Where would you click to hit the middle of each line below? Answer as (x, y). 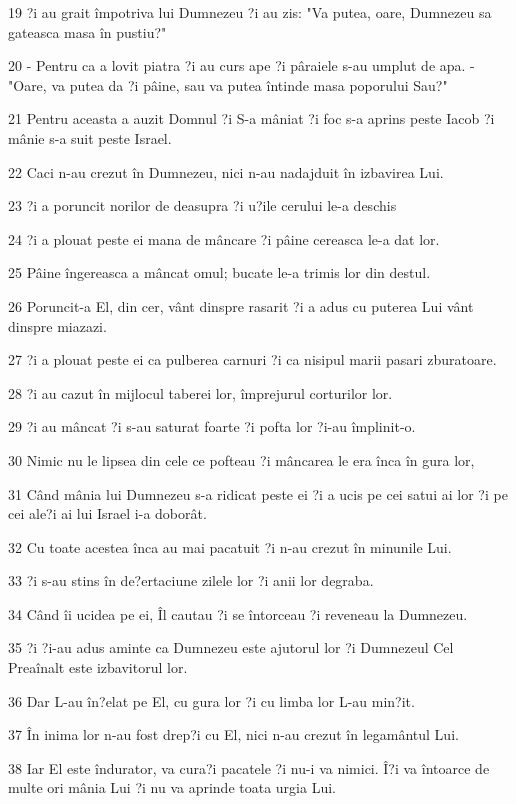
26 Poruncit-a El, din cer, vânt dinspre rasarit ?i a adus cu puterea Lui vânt (241, 305)
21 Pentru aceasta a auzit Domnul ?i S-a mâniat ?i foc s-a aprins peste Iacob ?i (251, 118)
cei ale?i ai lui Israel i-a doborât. (107, 513)
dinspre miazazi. (57, 325)
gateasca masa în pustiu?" (87, 31)
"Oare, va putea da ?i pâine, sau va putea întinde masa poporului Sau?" (228, 84)
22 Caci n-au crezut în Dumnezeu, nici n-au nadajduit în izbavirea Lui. (226, 171)
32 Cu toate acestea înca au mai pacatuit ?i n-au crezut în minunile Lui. (230, 546)
